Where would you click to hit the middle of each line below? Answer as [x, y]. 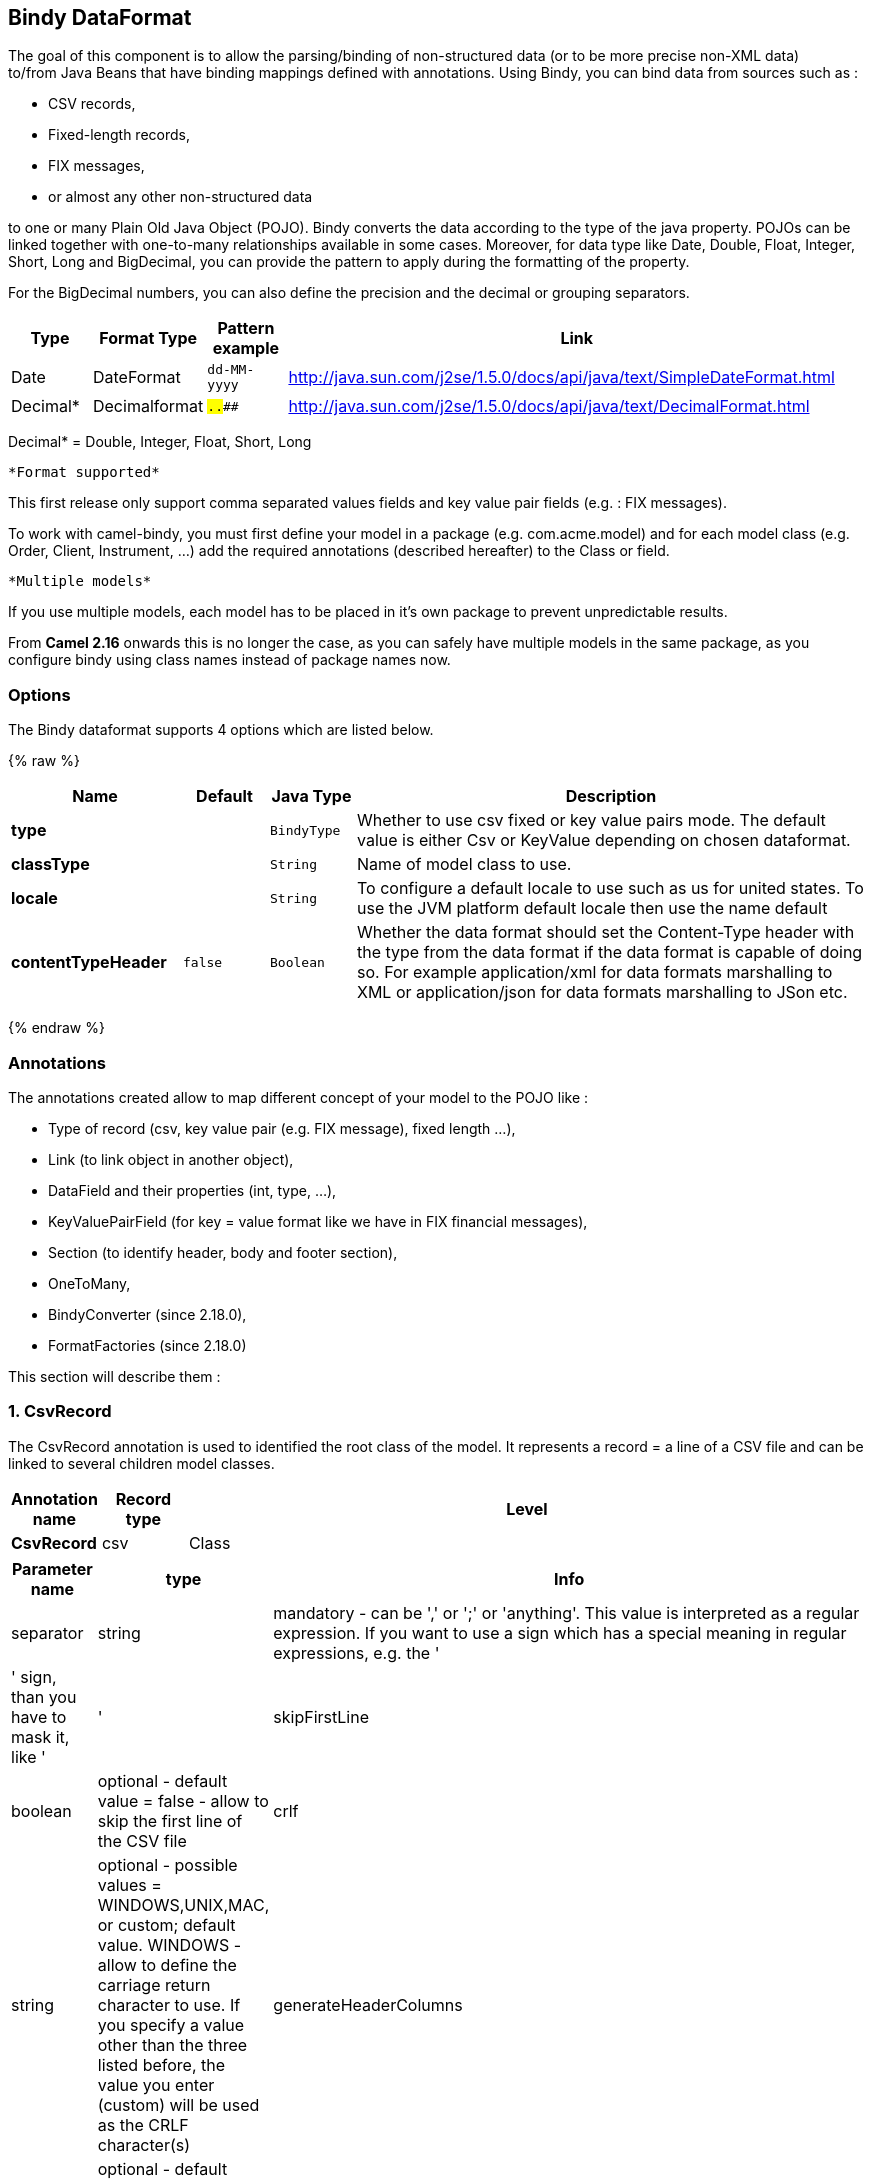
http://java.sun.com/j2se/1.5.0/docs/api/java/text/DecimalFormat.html [549, 406]
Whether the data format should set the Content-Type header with [606, 932]
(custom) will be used [178, 2104]
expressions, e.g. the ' [356, 1652]
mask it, [40, 1736]
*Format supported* [84, 472]
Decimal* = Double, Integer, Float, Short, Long [160, 442]
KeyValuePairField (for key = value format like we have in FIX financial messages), [318, 1221]
